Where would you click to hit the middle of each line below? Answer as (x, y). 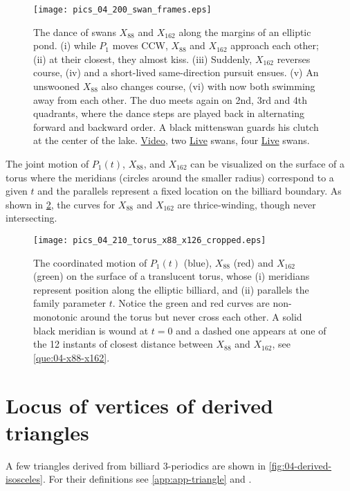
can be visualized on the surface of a (267, 163)
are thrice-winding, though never (247, 204)
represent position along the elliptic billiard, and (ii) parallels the (171, 289)
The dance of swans (75, 32)
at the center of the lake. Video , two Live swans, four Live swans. (172, 140)
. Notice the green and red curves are (191, 303)
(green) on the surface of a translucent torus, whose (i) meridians (172, 276)
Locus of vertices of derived (139, 405)
